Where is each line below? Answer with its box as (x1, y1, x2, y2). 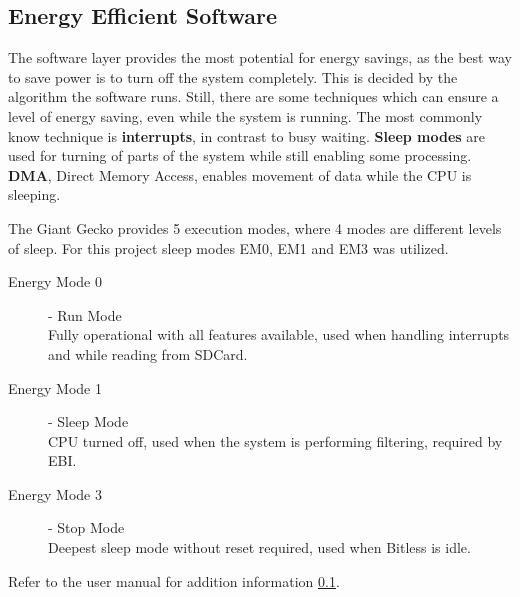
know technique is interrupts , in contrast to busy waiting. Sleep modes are (8, 125, 486, 146)
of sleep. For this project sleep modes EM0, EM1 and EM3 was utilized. (8, 237, 449, 258)
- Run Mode (48, 304, 122, 325)
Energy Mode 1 (8, 377, 102, 398)
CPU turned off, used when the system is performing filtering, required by (48, 430, 503, 451)
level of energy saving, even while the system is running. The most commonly (8, 105, 483, 126)
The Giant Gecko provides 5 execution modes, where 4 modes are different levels (8, 217, 502, 238)
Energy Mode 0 (8, 271, 102, 292)
